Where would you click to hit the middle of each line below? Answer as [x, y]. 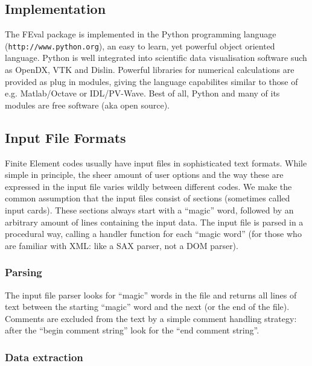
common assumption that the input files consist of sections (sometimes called [148, 198]
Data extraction [44, 357]
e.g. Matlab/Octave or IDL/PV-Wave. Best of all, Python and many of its [142, 93]
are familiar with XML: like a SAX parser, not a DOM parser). [122, 245]
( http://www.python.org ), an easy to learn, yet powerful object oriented [140, 46]
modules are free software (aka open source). [87, 105]
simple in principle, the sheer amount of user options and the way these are [144, 175]
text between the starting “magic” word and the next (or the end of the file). [147, 307]
